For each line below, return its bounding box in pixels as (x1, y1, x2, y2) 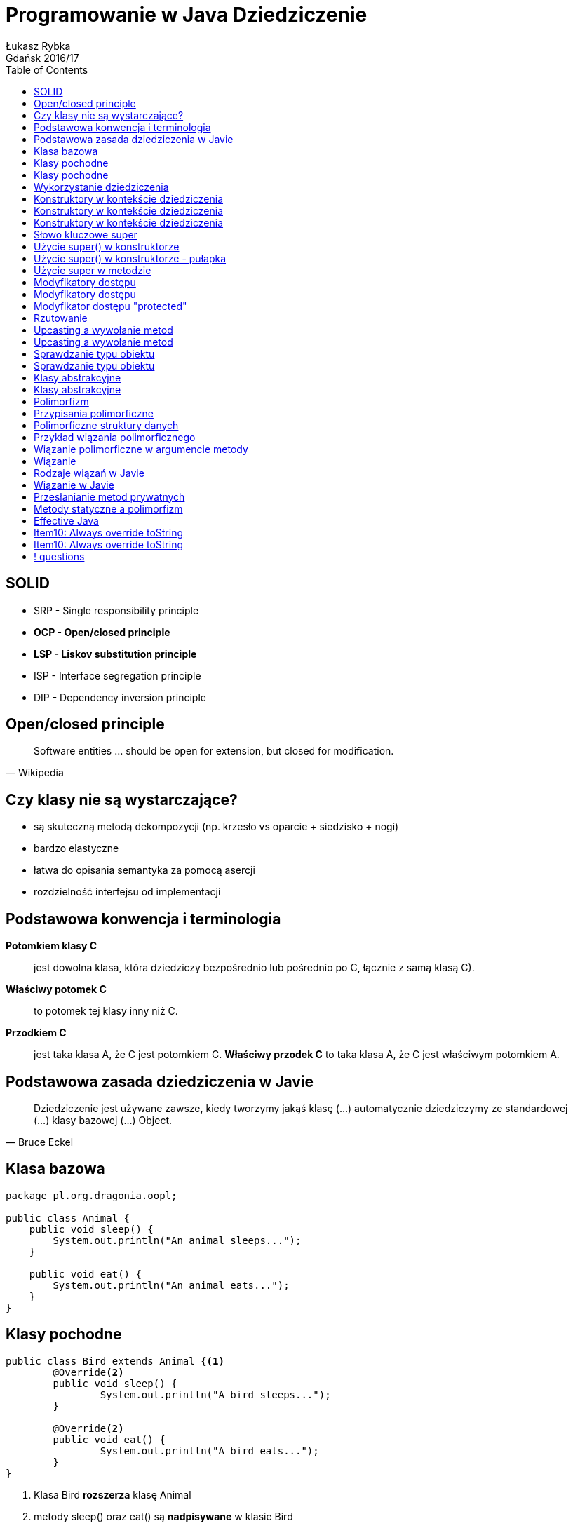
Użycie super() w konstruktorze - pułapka (34, 252, 227, 264)
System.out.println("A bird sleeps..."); (100, 1388, 331, 1400)
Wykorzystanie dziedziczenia (34, 180, 169, 193)
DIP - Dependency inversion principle (34, 691, 206, 703)
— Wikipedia (6, 766, 64, 779)
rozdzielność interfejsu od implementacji (34, 886, 221, 898)
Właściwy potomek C (6, 983, 107, 996)
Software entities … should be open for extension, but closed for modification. (34, 745, 394, 757)
